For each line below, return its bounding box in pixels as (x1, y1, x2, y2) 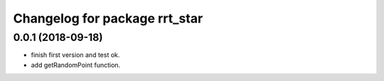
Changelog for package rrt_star (13, 11, 203, 26)
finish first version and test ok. (31, 51, 120, 59)
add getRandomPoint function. (31, 61, 121, 69)
